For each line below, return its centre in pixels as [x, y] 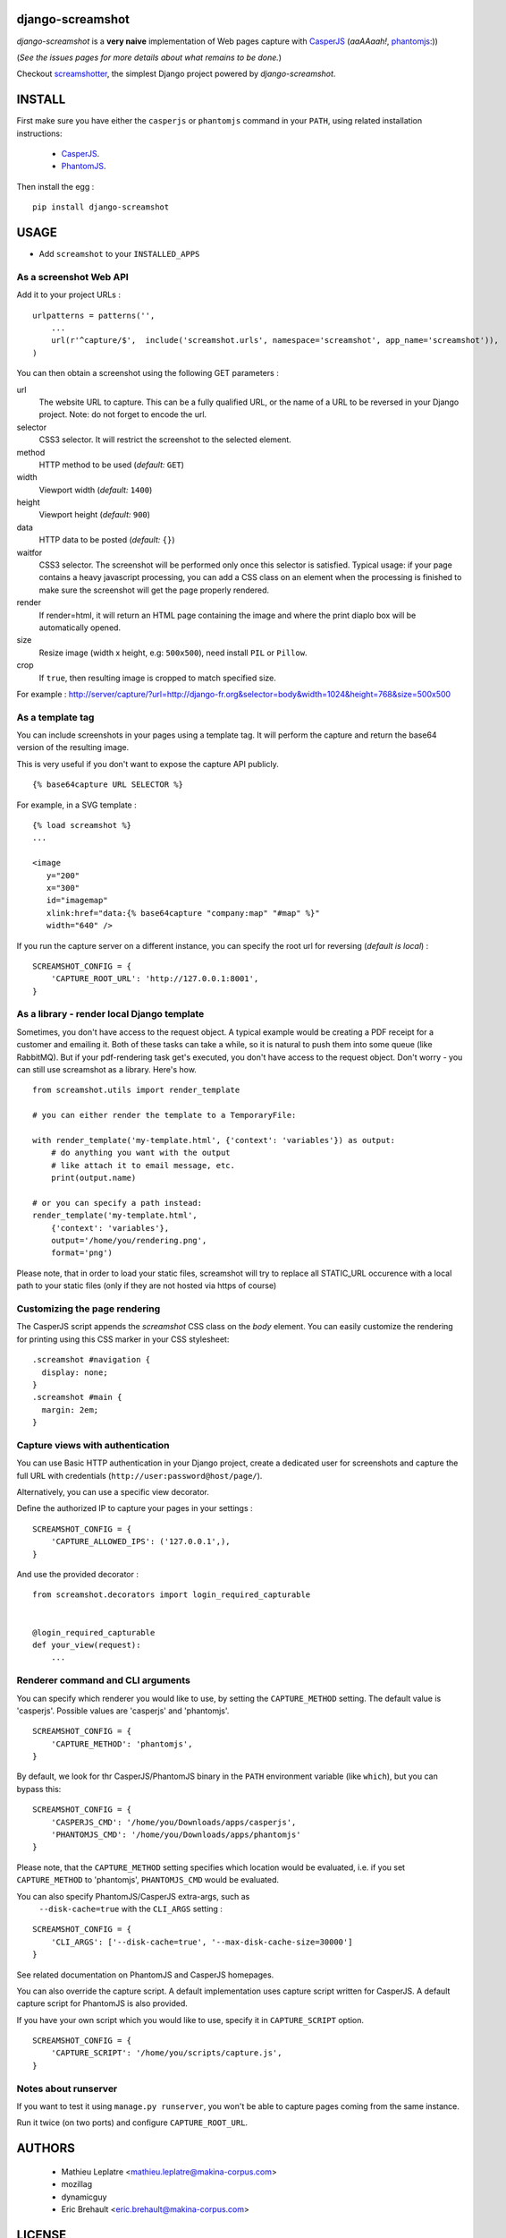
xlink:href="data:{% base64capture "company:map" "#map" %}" [183, 913]
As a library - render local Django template [110, 1014]
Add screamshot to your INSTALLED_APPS [119, 254]
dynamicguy [84, 2197]
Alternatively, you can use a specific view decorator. [113, 1492]
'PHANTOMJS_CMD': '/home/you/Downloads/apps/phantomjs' [176, 1835]
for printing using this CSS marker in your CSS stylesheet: [123, 1339]
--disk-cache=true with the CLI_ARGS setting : [131, 1909]
